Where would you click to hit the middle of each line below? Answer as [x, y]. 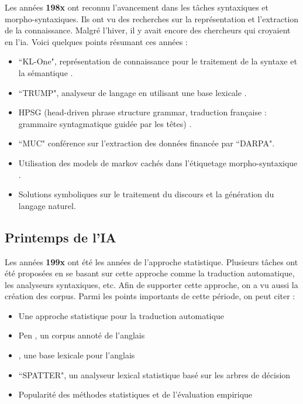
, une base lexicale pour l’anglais [77, 355]
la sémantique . [46, 72]
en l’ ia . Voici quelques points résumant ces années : [96, 41]
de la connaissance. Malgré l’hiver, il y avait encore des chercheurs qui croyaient [148, 30]
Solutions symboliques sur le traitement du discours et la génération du [146, 194]
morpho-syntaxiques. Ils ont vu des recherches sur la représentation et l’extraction [152, 18]
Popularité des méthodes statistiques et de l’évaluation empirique [135, 394]
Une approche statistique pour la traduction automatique [121, 315]
